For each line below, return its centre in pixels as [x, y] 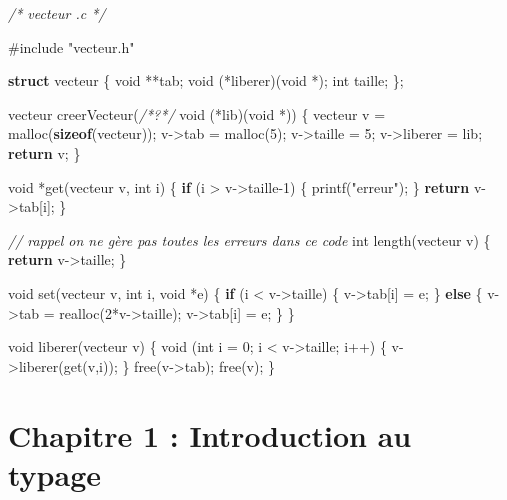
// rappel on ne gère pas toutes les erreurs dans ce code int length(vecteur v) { [249, 239]
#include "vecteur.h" [71, 46]
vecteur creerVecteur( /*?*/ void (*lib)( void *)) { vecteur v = [197, 113]
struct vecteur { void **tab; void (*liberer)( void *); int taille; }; [206, 80]
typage [55, 473]
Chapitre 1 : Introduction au [210, 434]
